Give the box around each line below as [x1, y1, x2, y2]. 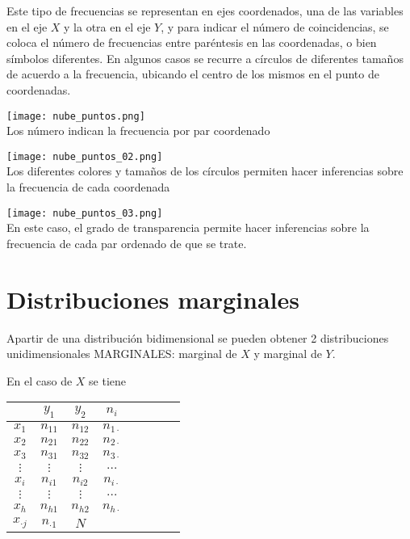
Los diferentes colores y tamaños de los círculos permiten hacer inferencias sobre [6, 162, 404, 179]
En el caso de [6, 372, 73, 389]
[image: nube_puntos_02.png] [6, 150, 163, 162]
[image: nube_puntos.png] [6, 110, 145, 122]
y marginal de [253, 345, 322, 362]
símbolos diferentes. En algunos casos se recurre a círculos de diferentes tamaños [6, 49, 404, 66]
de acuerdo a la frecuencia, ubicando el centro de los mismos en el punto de [6, 65, 379, 82]
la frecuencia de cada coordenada [6, 179, 170, 196]
